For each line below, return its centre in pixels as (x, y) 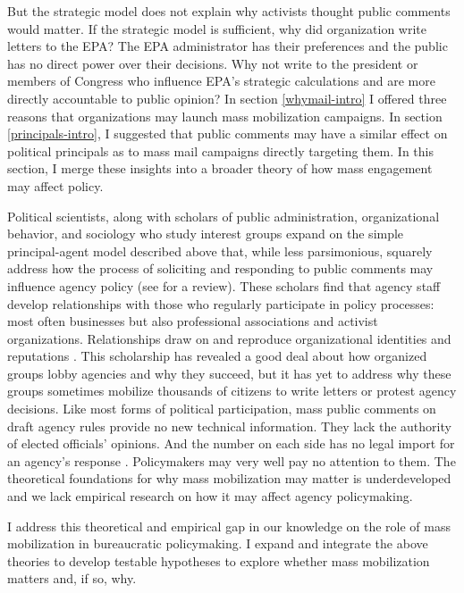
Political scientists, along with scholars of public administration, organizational (224, 216)
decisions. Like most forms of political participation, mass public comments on (222, 409)
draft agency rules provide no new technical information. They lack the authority (229, 426)
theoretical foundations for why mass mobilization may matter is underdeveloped (229, 478)
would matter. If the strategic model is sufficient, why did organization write (217, 28)
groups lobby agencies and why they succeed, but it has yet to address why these (229, 373)
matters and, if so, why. (72, 578)
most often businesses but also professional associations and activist (193, 321)
